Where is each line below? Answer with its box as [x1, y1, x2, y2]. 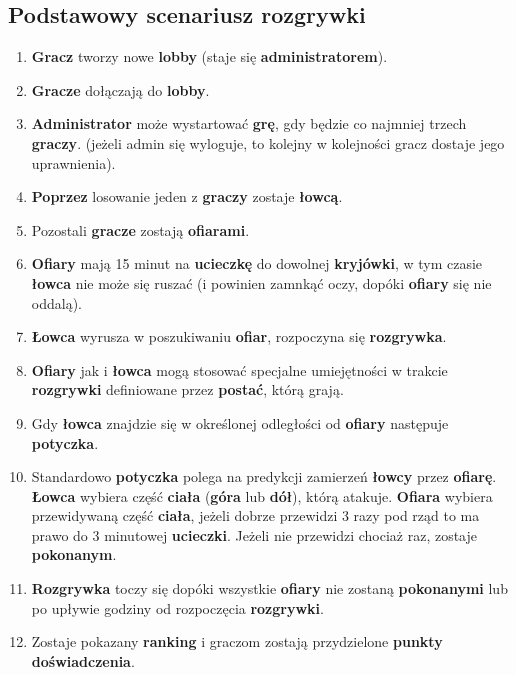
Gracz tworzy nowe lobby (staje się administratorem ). [31, 46, 388, 67]
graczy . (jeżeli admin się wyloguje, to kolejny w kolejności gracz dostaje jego [31, 132, 505, 153]
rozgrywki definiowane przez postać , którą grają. [31, 379, 344, 400]
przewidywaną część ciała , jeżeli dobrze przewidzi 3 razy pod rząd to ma [31, 505, 480, 526]
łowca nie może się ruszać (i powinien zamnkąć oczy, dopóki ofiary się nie [31, 272, 492, 293]
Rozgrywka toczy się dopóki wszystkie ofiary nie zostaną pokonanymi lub [31, 578, 508, 599]
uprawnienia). [31, 152, 116, 173]
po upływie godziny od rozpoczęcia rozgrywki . [31, 597, 324, 618]
